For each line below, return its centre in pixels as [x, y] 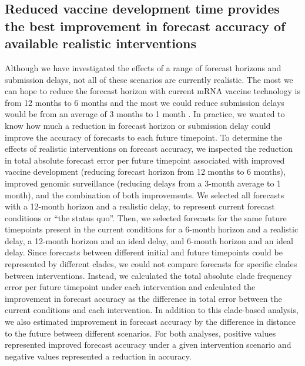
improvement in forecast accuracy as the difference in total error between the [143, 298]
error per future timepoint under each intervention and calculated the [130, 287]
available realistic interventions [100, 43]
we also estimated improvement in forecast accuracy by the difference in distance [150, 322]
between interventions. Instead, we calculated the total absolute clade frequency [148, 275]
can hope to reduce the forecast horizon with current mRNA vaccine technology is [152, 91]
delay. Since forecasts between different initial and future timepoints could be [144, 252]
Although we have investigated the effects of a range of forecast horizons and [143, 67]
